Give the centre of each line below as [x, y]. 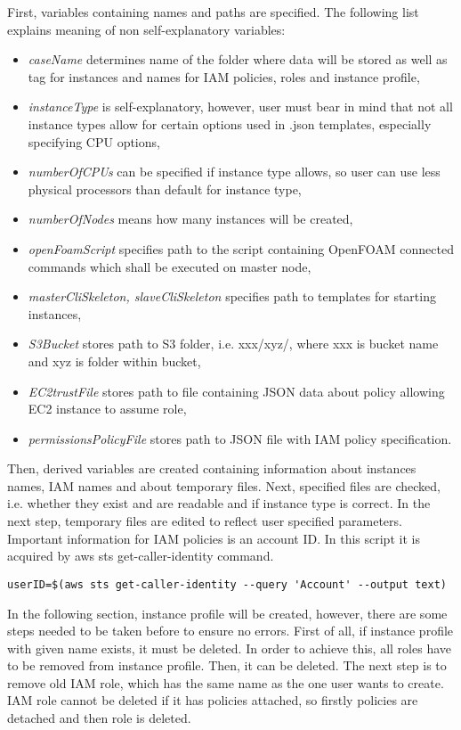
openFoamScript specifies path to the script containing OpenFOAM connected [241, 248]
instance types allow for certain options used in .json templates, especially [230, 123]
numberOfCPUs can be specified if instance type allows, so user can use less [234, 172]
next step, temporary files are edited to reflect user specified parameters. [205, 521]
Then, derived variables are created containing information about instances [212, 468]
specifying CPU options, [94, 141]
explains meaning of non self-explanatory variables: [146, 29]
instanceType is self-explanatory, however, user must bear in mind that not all [240, 107]
